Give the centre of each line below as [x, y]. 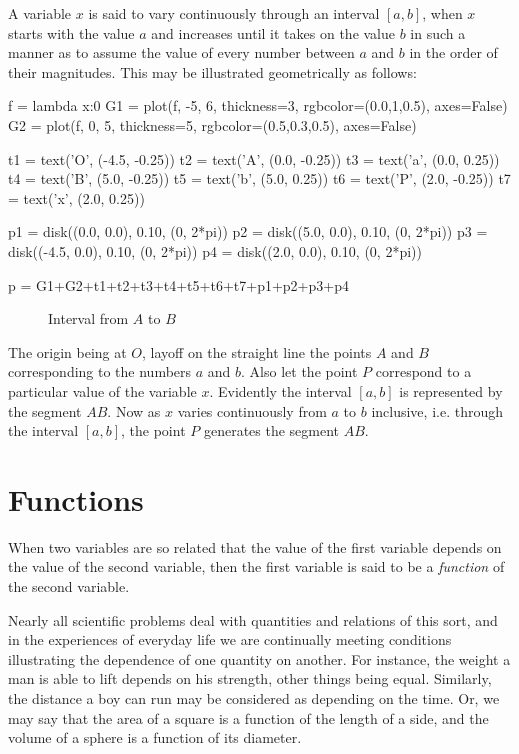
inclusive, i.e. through [437, 410]
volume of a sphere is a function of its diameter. [155, 737]
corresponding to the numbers [100, 371]
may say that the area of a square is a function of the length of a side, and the [248, 717]
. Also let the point [299, 371]
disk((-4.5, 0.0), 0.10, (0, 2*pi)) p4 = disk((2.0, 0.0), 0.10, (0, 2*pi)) [215, 250]
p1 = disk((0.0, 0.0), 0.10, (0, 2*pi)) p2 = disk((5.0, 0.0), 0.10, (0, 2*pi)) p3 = [248, 231]
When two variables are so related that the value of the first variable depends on [255, 546]
